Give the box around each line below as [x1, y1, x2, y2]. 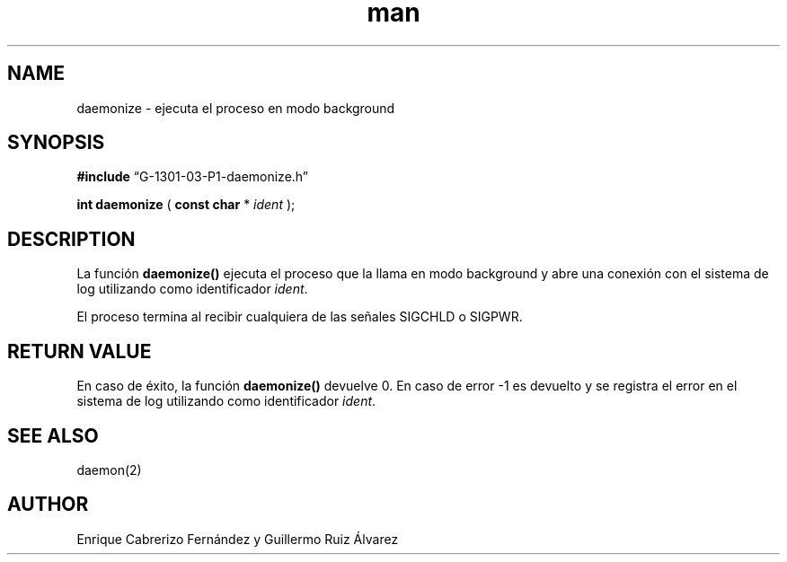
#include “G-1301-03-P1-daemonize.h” [76, 169, 309, 185]
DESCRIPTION [7, 227, 136, 250]
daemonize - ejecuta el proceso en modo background [76, 100, 395, 116]
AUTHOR [7, 493, 89, 516]
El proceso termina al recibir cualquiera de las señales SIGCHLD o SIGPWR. [76, 309, 523, 325]
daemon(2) [76, 461, 142, 478]
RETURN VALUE [7, 339, 152, 363]
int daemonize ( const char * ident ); [76, 197, 296, 213]
